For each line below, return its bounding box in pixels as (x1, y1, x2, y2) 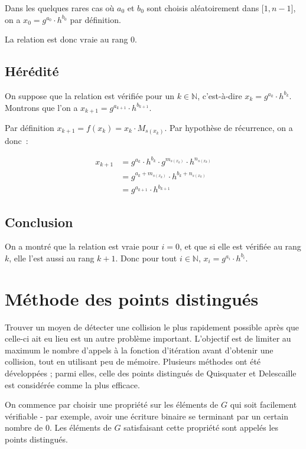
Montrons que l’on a (5, 101, 78, 113)
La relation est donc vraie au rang (5, 33, 128, 45)
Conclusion (5, 212, 73, 231)
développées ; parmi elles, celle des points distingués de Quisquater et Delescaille (5, 367, 297, 379)
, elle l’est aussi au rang (9, 251, 95, 264)
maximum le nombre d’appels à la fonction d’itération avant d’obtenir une (5, 343, 274, 356)
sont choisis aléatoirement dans (147, 2, 259, 14)
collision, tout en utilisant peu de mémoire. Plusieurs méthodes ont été (5, 355, 261, 368)
